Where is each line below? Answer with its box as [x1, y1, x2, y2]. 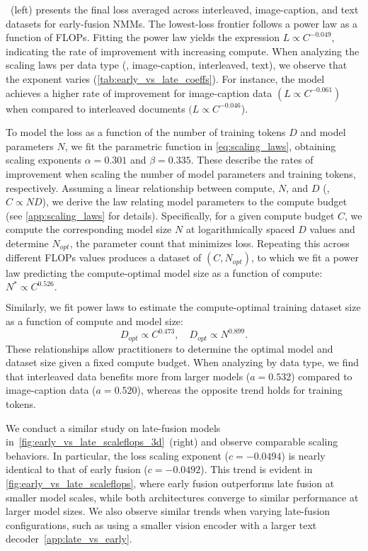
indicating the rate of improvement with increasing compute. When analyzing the [6, 43, 360, 58]
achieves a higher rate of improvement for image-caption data [6, 85, 272, 100]
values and [309, 222, 355, 237]
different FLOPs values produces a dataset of [6, 250, 202, 265]
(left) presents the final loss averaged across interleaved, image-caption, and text [10, 2, 359, 16]
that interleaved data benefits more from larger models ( [6, 368, 251, 383]
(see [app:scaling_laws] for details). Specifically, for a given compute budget [6, 208, 335, 222]
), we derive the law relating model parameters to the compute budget [42, 194, 347, 209]
